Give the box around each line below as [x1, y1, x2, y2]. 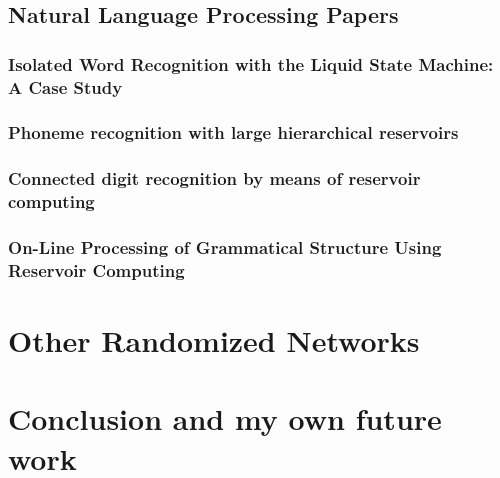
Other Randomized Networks [8, 320, 420, 361]
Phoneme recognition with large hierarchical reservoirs [8, 120, 459, 145]
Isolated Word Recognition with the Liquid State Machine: [8, 51, 494, 76]
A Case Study [8, 74, 123, 99]
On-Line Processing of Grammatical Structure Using [8, 235, 442, 260]
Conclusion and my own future [8, 398, 442, 439]
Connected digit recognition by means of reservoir [8, 166, 421, 191]
